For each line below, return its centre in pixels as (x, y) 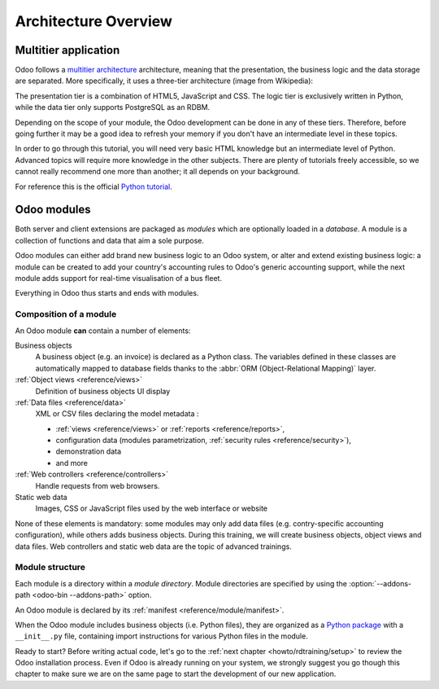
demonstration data (89, 451)
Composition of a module (66, 314)
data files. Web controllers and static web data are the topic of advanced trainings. (153, 546)
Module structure (50, 568)
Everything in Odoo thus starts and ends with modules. (107, 293)
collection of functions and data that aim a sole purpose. (110, 240)
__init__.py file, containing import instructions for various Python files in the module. (161, 636)
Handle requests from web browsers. (98, 485)
